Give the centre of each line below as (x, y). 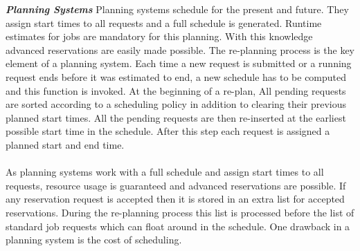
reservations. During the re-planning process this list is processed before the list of (180, 212)
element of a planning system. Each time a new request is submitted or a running (179, 63)
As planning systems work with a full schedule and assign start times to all (165, 172)
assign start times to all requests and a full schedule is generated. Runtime (164, 22)
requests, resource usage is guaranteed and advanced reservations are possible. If (176, 185)
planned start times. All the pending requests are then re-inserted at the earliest (176, 117)
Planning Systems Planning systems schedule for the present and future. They (177, 9)
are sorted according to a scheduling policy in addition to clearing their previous (176, 104)
